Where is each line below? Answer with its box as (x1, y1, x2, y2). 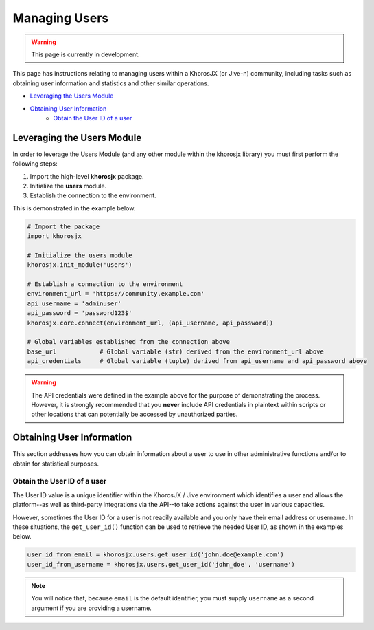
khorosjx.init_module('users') (27, 261, 133, 269)
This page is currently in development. (31, 50, 140, 58)
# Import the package (27, 222, 100, 230)
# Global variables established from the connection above (27, 338, 230, 346)
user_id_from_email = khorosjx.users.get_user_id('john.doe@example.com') (27, 551, 285, 558)
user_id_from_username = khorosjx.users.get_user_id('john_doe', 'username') (27, 561, 295, 568)
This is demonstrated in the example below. (12, 204, 136, 213)
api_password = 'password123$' (27, 309, 133, 317)
